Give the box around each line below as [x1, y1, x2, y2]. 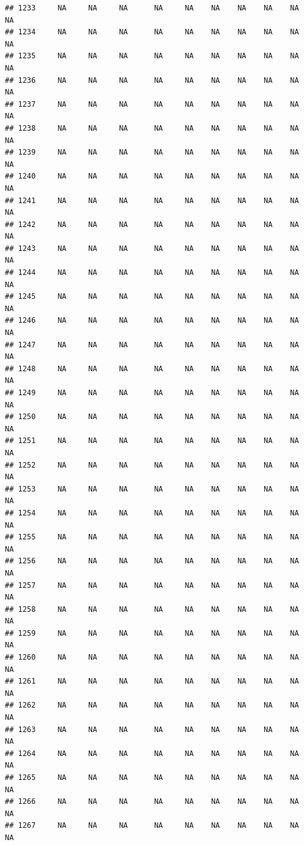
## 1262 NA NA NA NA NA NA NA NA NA [5, 701, 299, 710]
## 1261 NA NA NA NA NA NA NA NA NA [5, 677, 299, 686]
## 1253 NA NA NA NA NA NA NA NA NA [5, 484, 299, 493]
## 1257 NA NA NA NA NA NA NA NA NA [5, 581, 299, 590]
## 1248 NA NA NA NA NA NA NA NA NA [5, 364, 299, 373]
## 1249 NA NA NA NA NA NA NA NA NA [5, 388, 299, 397]
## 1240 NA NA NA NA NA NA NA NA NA [5, 172, 299, 181]
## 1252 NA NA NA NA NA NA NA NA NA [5, 460, 299, 469]
